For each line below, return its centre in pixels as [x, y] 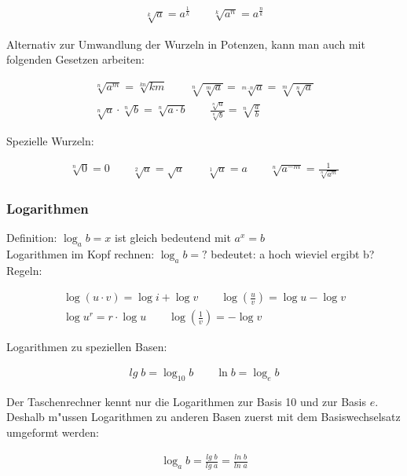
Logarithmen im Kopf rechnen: [81, 254]
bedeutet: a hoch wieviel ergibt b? [293, 254]
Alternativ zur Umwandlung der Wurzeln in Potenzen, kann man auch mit [186, 44]
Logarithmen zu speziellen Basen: [87, 347]
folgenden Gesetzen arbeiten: [75, 59]
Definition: [32, 238]
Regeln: [24, 270]
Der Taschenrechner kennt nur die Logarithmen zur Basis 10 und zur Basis [186, 401]
